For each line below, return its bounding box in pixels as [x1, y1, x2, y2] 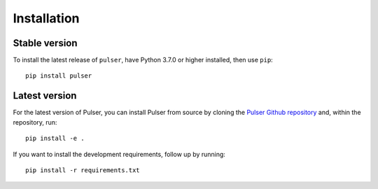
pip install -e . [25, 134, 85, 143]
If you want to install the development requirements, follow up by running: [13, 150, 225, 158]
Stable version [13, 37, 78, 49]
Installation [13, 10, 80, 26]
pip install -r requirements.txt [25, 166, 140, 174]
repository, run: [13, 118, 57, 126]
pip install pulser [25, 72, 92, 80]
